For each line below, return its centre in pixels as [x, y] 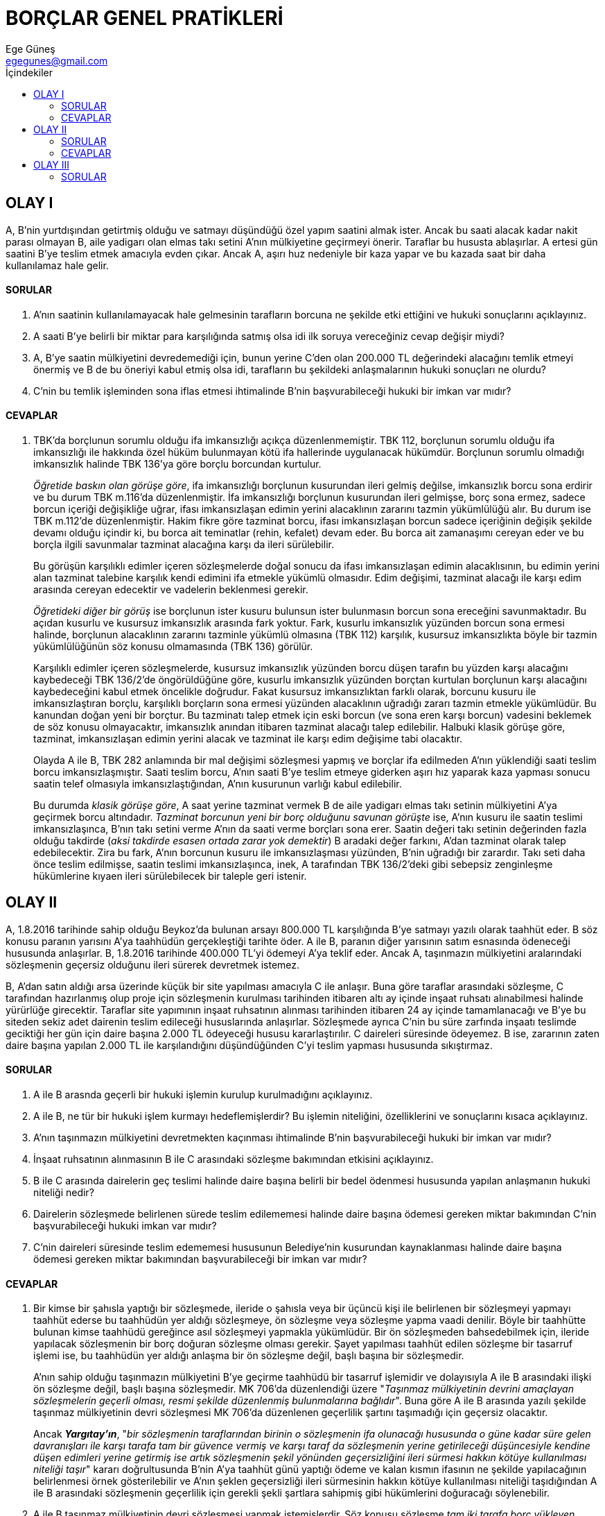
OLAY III [51, 164]
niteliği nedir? [64, 1193]
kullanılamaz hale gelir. [57, 265]
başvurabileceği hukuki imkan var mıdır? [125, 1226]
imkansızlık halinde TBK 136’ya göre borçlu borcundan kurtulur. [177, 464]
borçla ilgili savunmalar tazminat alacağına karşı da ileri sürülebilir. [184, 545]
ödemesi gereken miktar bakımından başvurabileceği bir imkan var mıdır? [200, 1259]
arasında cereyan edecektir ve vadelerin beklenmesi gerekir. [171, 590]
